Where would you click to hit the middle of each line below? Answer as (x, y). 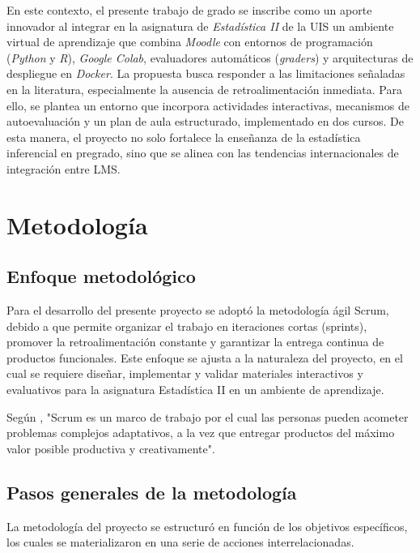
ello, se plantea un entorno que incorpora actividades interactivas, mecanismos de (208, 105)
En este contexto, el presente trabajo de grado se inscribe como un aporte (189, 10)
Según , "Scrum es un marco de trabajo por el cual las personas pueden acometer (208, 416)
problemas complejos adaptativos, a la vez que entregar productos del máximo (201, 433)
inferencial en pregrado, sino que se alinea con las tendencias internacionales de (203, 153)
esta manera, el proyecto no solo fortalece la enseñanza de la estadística (184, 137)
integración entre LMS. (64, 168)
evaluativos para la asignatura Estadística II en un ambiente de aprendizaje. (195, 390)
